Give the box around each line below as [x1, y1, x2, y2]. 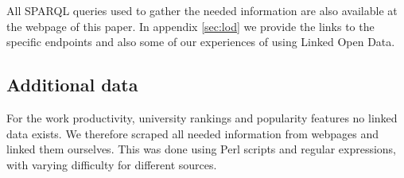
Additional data [6, 72, 138, 97]
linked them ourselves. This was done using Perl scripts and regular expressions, [6, 141, 397, 157]
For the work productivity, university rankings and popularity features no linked [6, 109, 398, 126]
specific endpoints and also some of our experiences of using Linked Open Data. [6, 33, 395, 50]
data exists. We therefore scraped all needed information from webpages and [6, 125, 379, 141]
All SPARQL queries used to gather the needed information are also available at [6, 2, 398, 18]
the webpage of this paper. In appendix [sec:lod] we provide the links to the [6, 17, 375, 34]
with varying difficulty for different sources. [6, 156, 217, 172]
